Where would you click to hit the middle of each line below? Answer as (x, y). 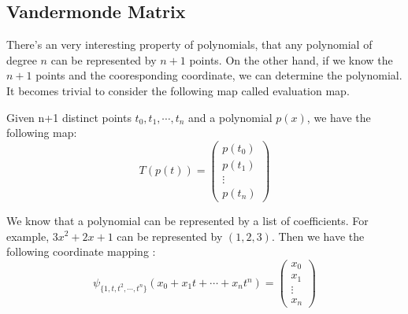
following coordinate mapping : (81, 251)
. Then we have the (318, 236)
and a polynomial (230, 117)
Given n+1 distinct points (69, 117)
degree (22, 59)
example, (28, 236)
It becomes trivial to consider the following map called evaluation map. (178, 90)
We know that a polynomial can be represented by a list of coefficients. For (187, 220)
